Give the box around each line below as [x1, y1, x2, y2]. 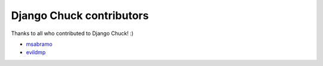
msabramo [26, 40, 53, 48]
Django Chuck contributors [11, 9, 149, 22]
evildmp [26, 49, 46, 56]
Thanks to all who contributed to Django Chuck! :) [11, 30, 134, 37]
